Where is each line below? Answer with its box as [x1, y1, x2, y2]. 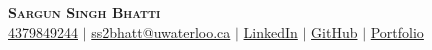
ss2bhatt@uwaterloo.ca [91, 21, 231, 42]
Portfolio [370, 21, 424, 42]
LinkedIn [243, 21, 298, 42]
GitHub [311, 21, 358, 42]
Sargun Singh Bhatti [8, 2, 161, 22]
